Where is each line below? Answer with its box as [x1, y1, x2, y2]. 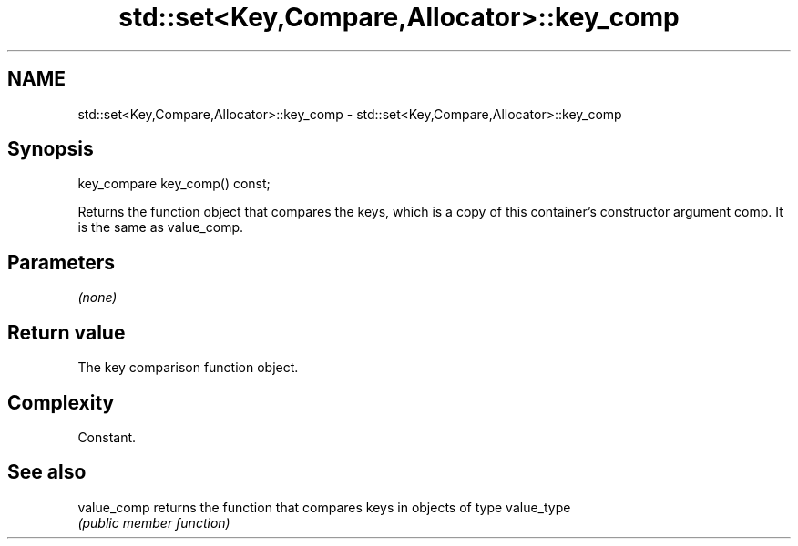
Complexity [7, 390, 115, 414]
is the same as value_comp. [77, 219, 244, 236]
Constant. [77, 429, 137, 445]
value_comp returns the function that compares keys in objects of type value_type [77, 499, 571, 515]
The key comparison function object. [77, 359, 299, 376]
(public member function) [77, 514, 230, 531]
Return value [7, 320, 126, 344]
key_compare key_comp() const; [77, 176, 271, 192]
